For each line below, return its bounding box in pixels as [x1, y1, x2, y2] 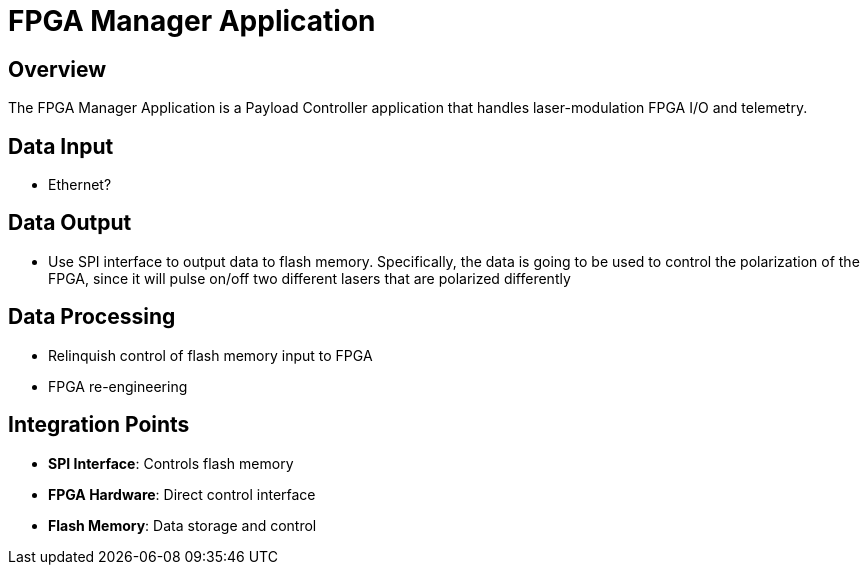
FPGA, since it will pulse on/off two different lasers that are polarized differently [48, 269, 571, 287]
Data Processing [8, 304, 176, 330]
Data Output [8, 210, 132, 236]
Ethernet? [48, 176, 112, 194]
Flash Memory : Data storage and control [48, 516, 317, 534]
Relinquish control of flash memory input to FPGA [48, 346, 373, 364]
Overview [8, 56, 107, 82]
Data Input [8, 133, 114, 159]
